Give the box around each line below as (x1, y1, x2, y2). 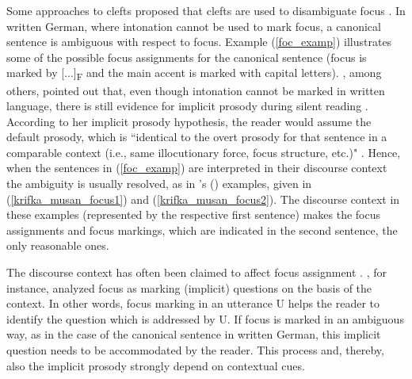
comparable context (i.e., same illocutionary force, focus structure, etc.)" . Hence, (6, 144, 401, 160)
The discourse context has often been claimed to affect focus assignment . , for (6, 264, 387, 281)
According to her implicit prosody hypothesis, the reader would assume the (6, 113, 372, 129)
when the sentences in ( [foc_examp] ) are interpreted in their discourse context (6, 159, 387, 176)
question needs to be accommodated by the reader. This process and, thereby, (6, 342, 384, 358)
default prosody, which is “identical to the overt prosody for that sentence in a (6, 128, 387, 145)
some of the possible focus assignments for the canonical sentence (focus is (6, 48, 367, 65)
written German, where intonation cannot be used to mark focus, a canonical (6, 17, 381, 34)
